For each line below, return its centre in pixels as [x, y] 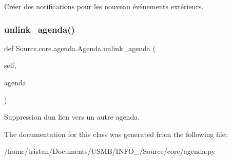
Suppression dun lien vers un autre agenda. [72, 117]
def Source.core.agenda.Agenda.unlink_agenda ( [80, 48]
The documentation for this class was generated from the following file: [116, 134]
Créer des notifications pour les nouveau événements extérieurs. [104, 6]
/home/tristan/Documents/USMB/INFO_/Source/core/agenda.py [110, 151]
